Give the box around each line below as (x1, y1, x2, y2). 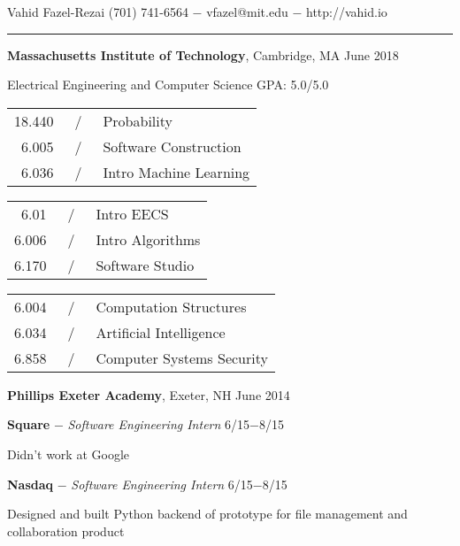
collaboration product (7, 521, 125, 540)
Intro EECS (96, 203, 169, 224)
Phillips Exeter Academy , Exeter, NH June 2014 (7, 385, 290, 404)
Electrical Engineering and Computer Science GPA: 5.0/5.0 (7, 75, 329, 94)
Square (7, 415, 50, 434)
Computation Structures (96, 296, 247, 317)
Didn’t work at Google (7, 444, 130, 463)
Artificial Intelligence (96, 321, 226, 342)
